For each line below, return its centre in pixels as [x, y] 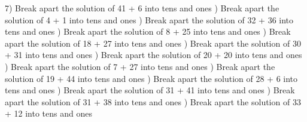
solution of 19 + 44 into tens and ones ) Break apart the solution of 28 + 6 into [151, 78]
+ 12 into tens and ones [48, 113]
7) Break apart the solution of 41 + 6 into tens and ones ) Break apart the [142, 8]
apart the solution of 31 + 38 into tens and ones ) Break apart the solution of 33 [153, 101]
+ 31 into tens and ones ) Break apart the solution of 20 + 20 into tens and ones [153, 55]
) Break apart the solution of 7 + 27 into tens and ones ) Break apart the [140, 66]
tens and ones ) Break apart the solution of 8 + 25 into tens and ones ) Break [148, 31]
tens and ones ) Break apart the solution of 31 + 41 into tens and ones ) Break [150, 90]
